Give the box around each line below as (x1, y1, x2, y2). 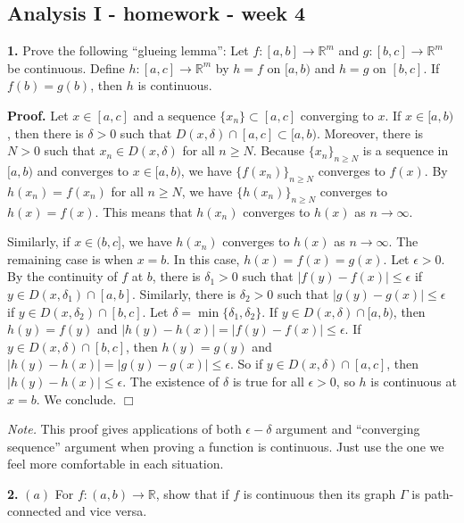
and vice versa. (65, 502, 147, 520)
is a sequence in (362, 141, 449, 160)
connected (7, 502, 62, 520)
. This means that (95, 202, 193, 220)
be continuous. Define (7, 58, 125, 77)
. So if (230, 354, 263, 373)
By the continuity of (7, 267, 118, 286)
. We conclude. (36, 389, 117, 408)
